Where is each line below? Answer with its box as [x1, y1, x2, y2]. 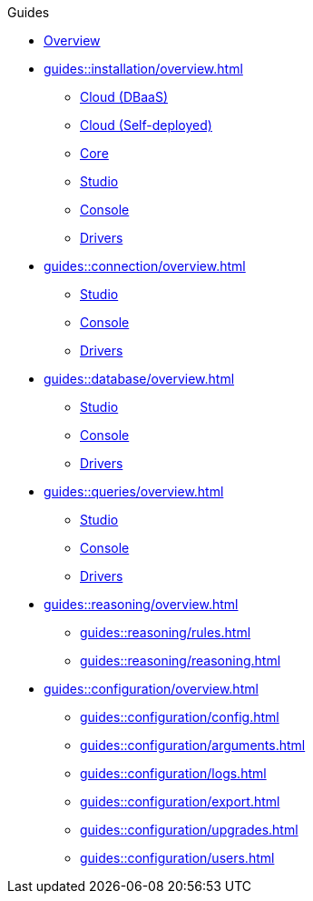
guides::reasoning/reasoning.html [80, 653, 281, 668]
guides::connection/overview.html [44, 258, 246, 274]
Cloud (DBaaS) [80, 89, 168, 105]
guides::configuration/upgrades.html [80, 822, 298, 837]
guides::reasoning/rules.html [80, 625, 251, 640]
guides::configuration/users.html [80, 850, 275, 866]
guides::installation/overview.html [44, 61, 243, 76]
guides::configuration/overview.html [44, 681, 259, 696]
